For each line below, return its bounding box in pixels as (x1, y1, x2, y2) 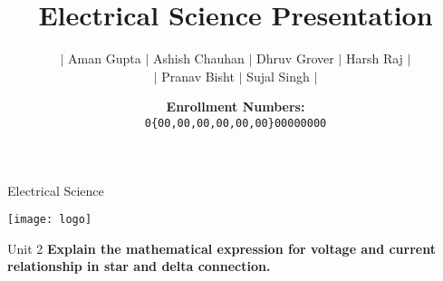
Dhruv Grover (256, 49, 334, 68)
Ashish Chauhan (152, 49, 245, 68)
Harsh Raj (345, 49, 403, 68)
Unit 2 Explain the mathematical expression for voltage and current (7, 238, 436, 257)
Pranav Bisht (161, 66, 235, 85)
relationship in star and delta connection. (7, 257, 271, 276)
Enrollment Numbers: (166, 97, 305, 116)
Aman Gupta (68, 49, 141, 68)
